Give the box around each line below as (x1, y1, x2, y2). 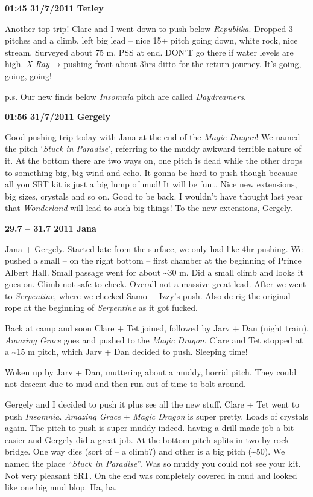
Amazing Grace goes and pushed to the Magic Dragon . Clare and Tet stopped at (5, 333, 303, 346)
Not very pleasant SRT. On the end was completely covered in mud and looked (5, 469, 297, 481)
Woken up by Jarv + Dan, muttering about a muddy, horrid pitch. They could (5, 365, 297, 378)
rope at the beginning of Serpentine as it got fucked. (5, 301, 198, 314)
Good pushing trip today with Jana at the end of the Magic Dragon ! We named (5, 130, 300, 143)
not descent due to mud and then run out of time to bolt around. (5, 377, 246, 390)
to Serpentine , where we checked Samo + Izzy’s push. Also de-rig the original (5, 289, 291, 302)
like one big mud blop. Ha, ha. (5, 481, 117, 493)
